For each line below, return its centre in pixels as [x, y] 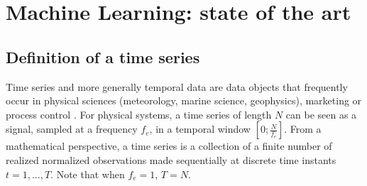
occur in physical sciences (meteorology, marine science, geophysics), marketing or [184, 100]
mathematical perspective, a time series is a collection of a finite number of [169, 146]
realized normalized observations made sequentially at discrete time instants [171, 159]
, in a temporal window [200, 129]
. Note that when [88, 174]
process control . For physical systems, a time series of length [139, 114]
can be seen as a [321, 114]
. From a [303, 129]
